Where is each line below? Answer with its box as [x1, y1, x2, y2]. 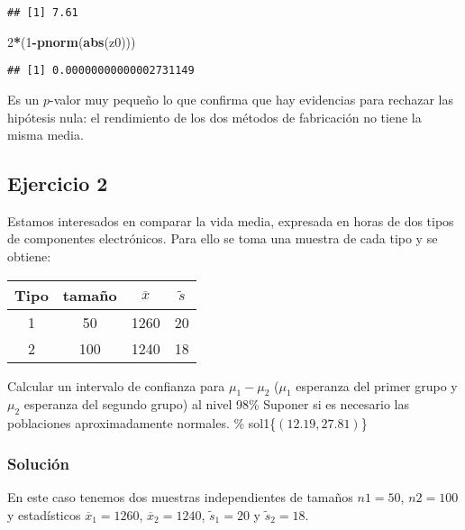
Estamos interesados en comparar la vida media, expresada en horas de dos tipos [7, 211, 454, 230]
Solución [7, 452, 69, 474]
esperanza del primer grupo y [296, 376, 458, 395]
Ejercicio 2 [7, 169, 108, 197]
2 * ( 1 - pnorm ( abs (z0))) [7, 32, 136, 50]
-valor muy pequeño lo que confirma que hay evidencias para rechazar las [50, 89, 453, 108]
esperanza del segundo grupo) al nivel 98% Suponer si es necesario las [23, 395, 410, 414]
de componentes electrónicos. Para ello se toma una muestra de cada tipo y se [7, 229, 438, 248]
